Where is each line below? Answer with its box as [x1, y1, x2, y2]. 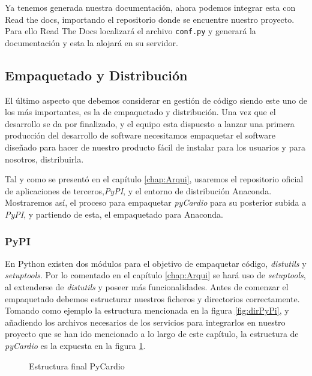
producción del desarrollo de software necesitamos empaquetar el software [5, 129, 275, 142]
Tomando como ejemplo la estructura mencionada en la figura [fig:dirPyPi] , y [5, 304, 289, 317]
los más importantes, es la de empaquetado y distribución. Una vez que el [5, 106, 276, 118]
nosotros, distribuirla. [5, 152, 84, 165]
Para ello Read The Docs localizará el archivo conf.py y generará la [5, 25, 256, 37]
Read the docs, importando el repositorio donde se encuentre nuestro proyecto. [5, 13, 295, 25]
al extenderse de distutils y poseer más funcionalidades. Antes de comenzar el [5, 280, 289, 293]
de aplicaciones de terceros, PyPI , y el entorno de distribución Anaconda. [5, 184, 272, 197]
